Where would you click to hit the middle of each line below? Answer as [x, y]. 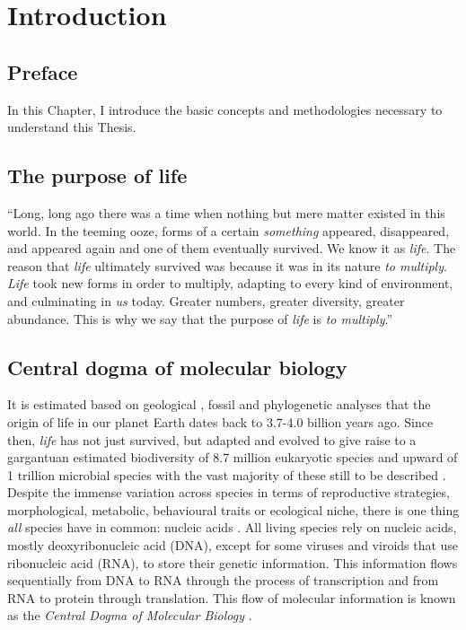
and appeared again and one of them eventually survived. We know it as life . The [232, 248]
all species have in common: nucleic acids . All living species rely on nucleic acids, [232, 527]
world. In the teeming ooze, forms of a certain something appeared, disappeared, [229, 230]
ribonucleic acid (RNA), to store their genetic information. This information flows [233, 562]
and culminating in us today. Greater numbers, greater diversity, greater [206, 300]
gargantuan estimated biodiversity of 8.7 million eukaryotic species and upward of [233, 457]
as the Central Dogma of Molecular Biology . [130, 615]
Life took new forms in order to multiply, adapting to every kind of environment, [230, 283]
